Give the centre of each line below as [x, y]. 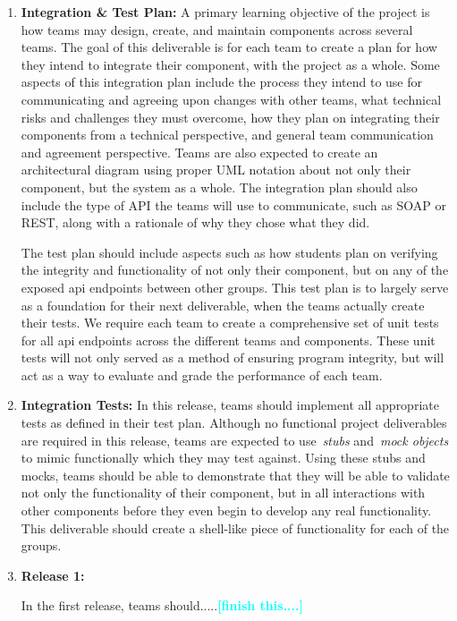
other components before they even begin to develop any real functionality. [226, 510]
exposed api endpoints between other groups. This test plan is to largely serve [235, 287]
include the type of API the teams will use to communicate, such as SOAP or [233, 204]
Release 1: [53, 575]
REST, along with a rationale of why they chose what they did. [195, 222]
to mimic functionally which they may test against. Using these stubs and [223, 458]
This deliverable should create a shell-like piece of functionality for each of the [235, 527]
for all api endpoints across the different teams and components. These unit [228, 340]
